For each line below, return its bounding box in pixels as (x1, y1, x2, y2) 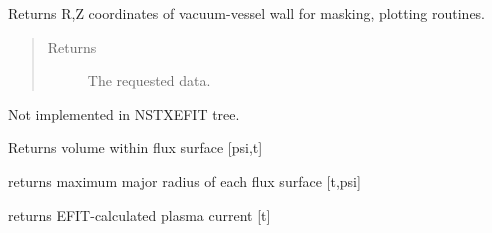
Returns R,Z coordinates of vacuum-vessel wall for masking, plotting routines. (8, 3, 486, 23)
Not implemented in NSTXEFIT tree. (8, 103, 240, 124)
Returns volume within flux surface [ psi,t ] (8, 137, 263, 158)
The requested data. (87, 70, 211, 91)
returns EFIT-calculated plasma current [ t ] (8, 204, 271, 225)
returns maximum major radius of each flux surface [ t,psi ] (8, 170, 361, 191)
